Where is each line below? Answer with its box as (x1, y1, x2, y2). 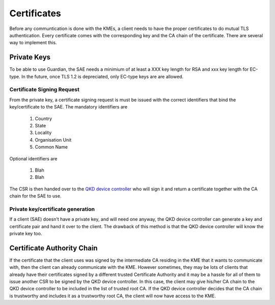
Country (35, 115, 52, 122)
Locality (35, 130, 52, 136)
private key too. (9, 230, 42, 236)
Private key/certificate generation (9, 205, 95, 212)
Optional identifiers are (9, 155, 58, 161)
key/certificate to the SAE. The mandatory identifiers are (9, 104, 128, 110)
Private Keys (9, 53, 51, 62)
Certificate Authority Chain (9, 243, 98, 252)
